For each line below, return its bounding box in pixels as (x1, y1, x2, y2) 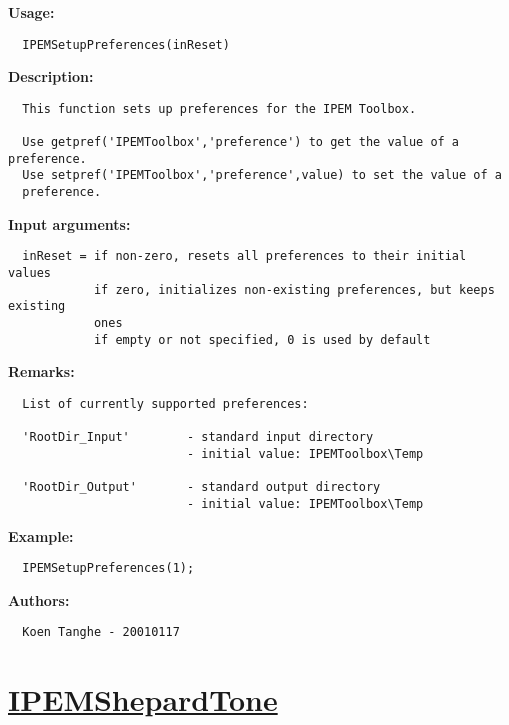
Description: (8, 66, 94, 87)
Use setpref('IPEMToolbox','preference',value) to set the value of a (22, 168, 502, 183)
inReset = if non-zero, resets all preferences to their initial (22, 249, 467, 264)
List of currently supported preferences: (22, 396, 309, 411)
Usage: (8, 2, 55, 22)
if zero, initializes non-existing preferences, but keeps (93, 282, 495, 297)
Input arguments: (8, 213, 131, 234)
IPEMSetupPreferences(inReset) (22, 37, 230, 52)
